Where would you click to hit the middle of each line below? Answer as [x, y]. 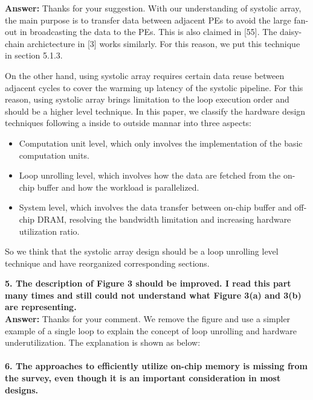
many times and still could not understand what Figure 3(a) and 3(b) [153, 295]
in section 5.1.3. [34, 55]
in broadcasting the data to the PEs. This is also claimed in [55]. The [148, 32]
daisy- [291, 32]
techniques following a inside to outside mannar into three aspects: [128, 123]
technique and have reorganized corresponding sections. [107, 263]
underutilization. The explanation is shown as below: [103, 342]
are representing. [41, 307]
